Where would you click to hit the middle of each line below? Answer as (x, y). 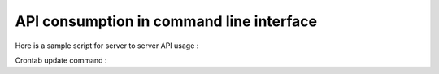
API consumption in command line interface (166, 21)
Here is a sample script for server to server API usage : (107, 46)
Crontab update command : (61, 60)
